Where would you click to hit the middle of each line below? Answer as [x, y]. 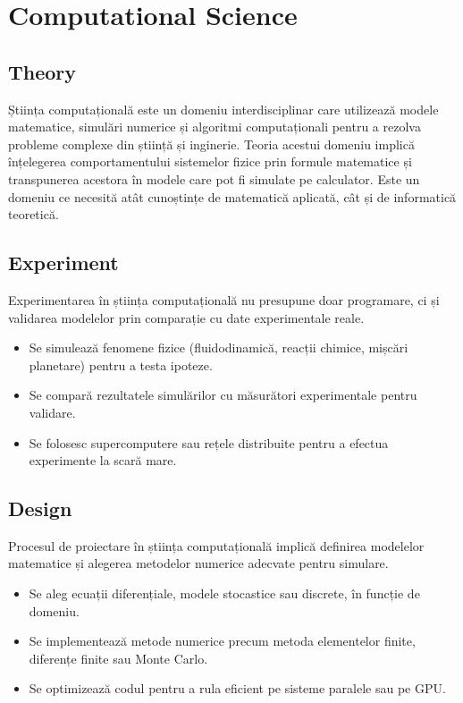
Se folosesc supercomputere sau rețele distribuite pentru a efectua [209, 442]
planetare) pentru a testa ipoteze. [121, 364]
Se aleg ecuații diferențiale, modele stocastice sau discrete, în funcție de [224, 593]
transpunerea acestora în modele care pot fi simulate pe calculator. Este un [214, 178]
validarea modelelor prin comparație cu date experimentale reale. [186, 317]
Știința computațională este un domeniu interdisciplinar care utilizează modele [223, 109]
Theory [42, 71]
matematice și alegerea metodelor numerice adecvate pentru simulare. [198, 563]
